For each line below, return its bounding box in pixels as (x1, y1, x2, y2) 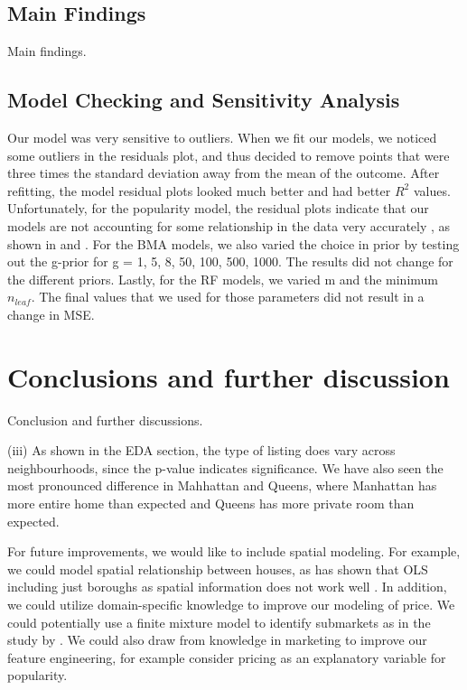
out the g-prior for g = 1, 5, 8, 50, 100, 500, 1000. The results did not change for (7, 252, 453, 271)
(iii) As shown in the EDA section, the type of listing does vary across (7, 441, 396, 460)
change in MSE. (7, 304, 95, 323)
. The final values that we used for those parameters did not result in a (31, 287, 425, 306)
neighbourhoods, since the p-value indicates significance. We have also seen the (7, 458, 444, 477)
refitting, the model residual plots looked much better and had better (7, 181, 391, 200)
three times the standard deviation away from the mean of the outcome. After (7, 163, 440, 182)
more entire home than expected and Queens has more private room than (7, 494, 415, 513)
